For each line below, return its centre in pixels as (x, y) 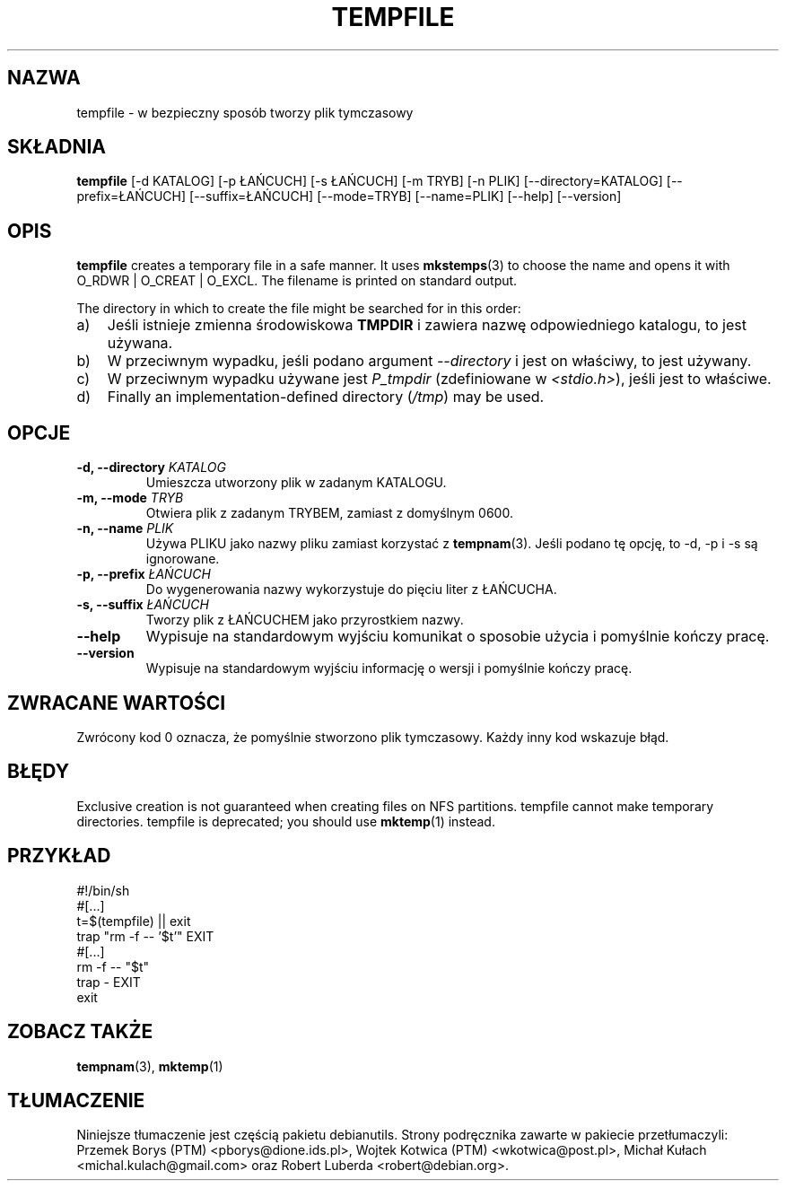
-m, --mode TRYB (130, 498)
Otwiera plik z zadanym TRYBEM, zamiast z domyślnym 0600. (329, 513)
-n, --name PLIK (125, 528)
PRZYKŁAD (59, 856)
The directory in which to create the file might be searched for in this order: (299, 309)
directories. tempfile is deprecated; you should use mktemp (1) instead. (286, 821)
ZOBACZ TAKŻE (80, 1032)
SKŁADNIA (57, 147)
